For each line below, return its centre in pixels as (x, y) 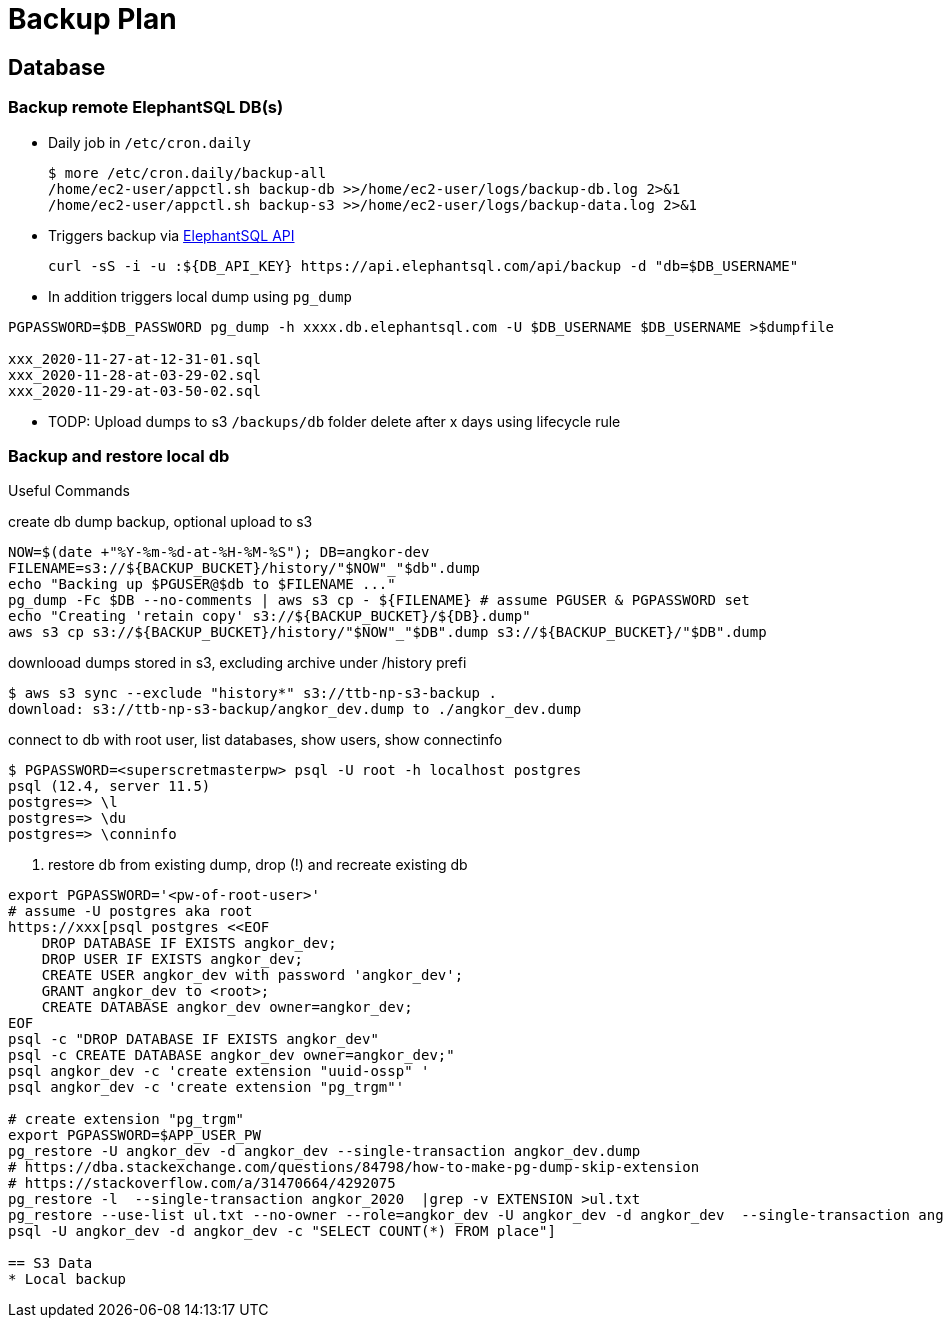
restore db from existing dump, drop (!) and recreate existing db (258, 865)
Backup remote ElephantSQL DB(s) (146, 107)
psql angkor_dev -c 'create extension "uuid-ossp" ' (219, 1071)
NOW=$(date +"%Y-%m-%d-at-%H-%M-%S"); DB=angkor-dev (219, 552)
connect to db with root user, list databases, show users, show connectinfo (255, 740)
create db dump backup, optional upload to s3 (160, 522)
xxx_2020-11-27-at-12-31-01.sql (134, 358)
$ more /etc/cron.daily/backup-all (187, 172)
